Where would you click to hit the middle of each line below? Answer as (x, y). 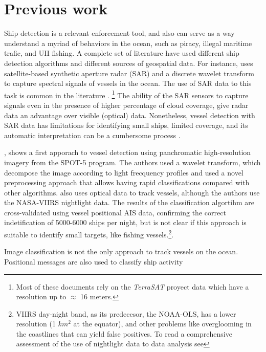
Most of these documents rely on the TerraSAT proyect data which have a (132, 286)
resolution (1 (36, 324)
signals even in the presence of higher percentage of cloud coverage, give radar (126, 105)
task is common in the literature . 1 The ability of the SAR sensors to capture (126, 94)
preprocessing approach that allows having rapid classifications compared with (127, 182)
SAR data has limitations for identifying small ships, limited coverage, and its (126, 125)
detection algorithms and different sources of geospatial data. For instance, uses (129, 63)
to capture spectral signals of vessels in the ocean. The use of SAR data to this (128, 83)
